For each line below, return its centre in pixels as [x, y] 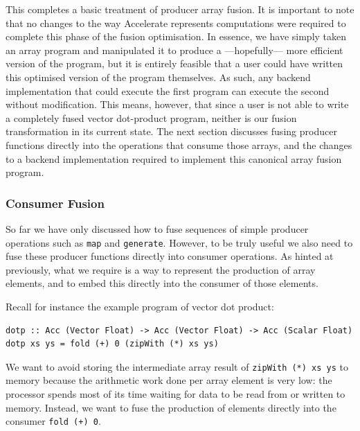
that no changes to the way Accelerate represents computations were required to [176, 23]
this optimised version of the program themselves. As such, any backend [158, 77]
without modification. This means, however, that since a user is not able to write [177, 104]
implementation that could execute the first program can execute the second [168, 90]
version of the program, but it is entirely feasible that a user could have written [174, 63]
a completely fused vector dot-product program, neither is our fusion [151, 117]
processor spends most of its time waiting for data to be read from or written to [175, 394]
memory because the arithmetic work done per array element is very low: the [169, 380]
